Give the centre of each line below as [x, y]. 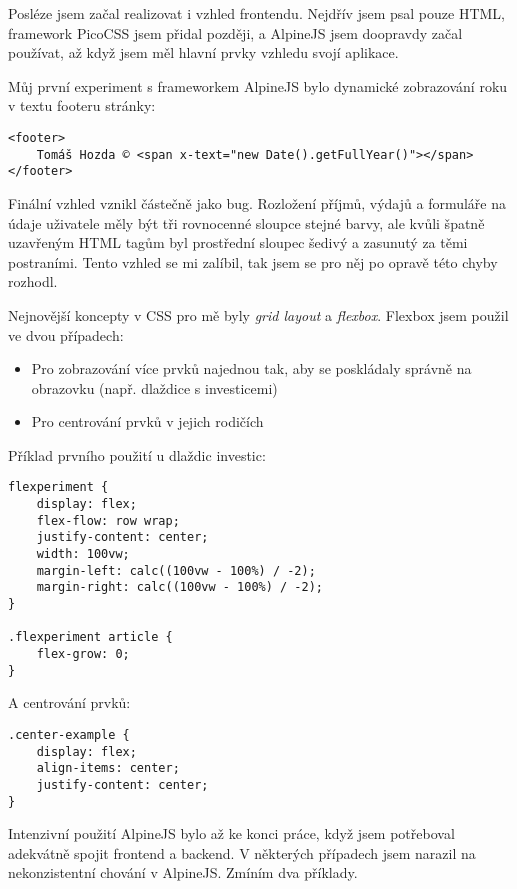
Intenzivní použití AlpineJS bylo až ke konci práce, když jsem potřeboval [231, 833]
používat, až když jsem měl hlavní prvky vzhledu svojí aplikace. [203, 52]
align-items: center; [108, 768]
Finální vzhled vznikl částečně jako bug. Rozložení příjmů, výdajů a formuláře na [257, 202]
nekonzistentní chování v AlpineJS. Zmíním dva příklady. [183, 872]
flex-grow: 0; [83, 654]
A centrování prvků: [69, 702]
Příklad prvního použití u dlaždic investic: [137, 454]
